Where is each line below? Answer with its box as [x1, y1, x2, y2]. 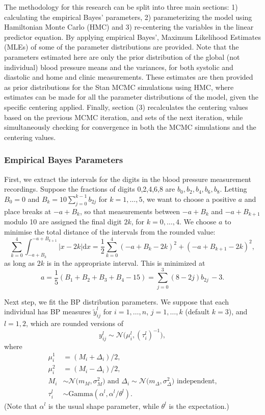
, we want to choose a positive [142, 193, 236, 204]
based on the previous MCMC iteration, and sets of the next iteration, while [4, 111, 243, 122]
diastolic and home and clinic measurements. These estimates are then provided [4, 72, 253, 82]
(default [185, 306, 210, 317]
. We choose [179, 216, 217, 226]
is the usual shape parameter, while [48, 400, 159, 411]
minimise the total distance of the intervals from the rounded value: [4, 226, 216, 237]
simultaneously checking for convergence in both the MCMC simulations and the [4, 122, 256, 132]
